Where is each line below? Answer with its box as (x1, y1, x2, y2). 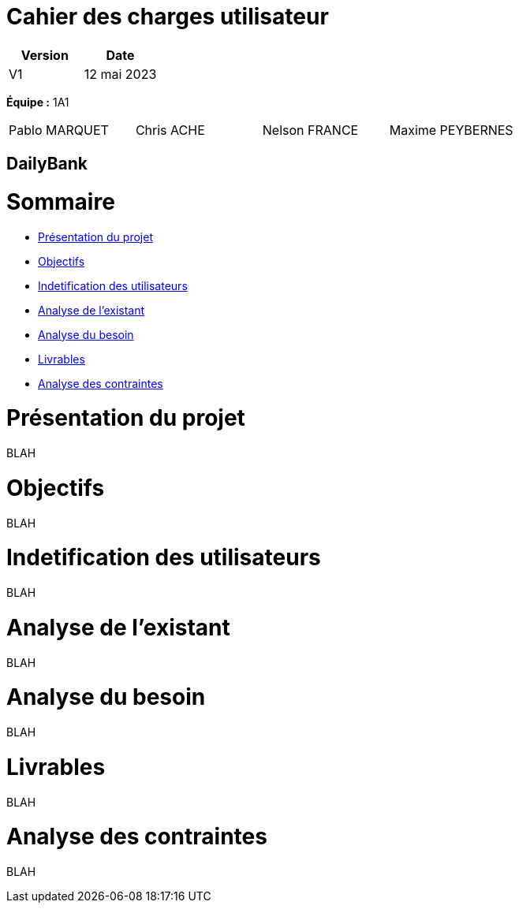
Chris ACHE (135, 121, 205, 138)
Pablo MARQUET (9, 121, 109, 138)
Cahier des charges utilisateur (6, 3, 329, 30)
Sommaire (6, 188, 115, 215)
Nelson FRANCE (262, 121, 359, 138)
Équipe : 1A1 (6, 95, 69, 109)
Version (21, 47, 69, 63)
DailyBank (6, 154, 88, 174)
